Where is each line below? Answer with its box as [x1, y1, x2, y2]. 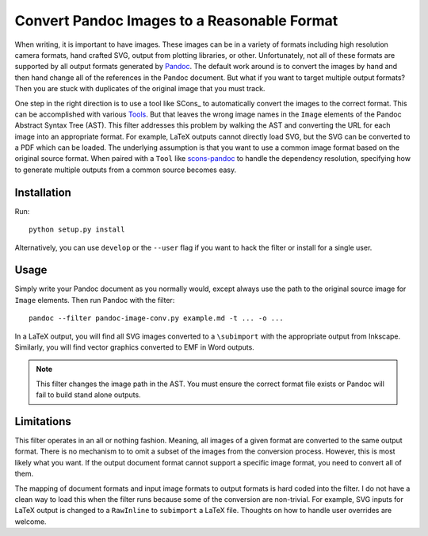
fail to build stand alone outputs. [36, 390, 142, 400]
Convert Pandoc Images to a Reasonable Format [14, 12, 338, 29]
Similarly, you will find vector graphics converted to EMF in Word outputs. [14, 343, 255, 352]
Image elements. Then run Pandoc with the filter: [14, 295, 175, 304]
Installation [14, 186, 71, 199]
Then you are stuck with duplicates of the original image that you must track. [14, 84, 266, 94]
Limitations [14, 415, 71, 428]
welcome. [14, 516, 47, 526]
